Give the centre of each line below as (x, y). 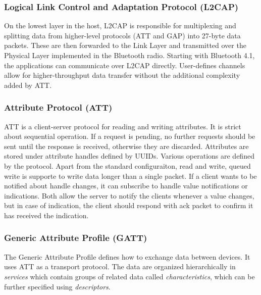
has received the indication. (46, 215)
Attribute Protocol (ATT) (58, 107)
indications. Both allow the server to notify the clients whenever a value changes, (129, 195)
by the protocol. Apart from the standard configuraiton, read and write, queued (127, 165)
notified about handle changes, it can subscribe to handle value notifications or (126, 186)
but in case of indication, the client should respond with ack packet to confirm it (129, 205)
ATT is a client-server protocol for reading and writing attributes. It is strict (123, 126)
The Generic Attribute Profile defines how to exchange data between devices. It (127, 256)
